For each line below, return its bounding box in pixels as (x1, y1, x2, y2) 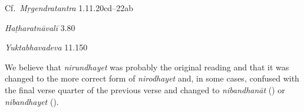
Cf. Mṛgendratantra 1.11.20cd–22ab (5, 2, 133, 13)
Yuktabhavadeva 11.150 (5, 41, 88, 53)
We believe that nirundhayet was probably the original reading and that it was (5, 60, 289, 73)
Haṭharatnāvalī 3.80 (5, 21, 75, 33)
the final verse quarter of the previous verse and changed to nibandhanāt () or (5, 83, 285, 96)
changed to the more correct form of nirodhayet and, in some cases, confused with (5, 72, 299, 84)
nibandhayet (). (5, 95, 59, 107)
